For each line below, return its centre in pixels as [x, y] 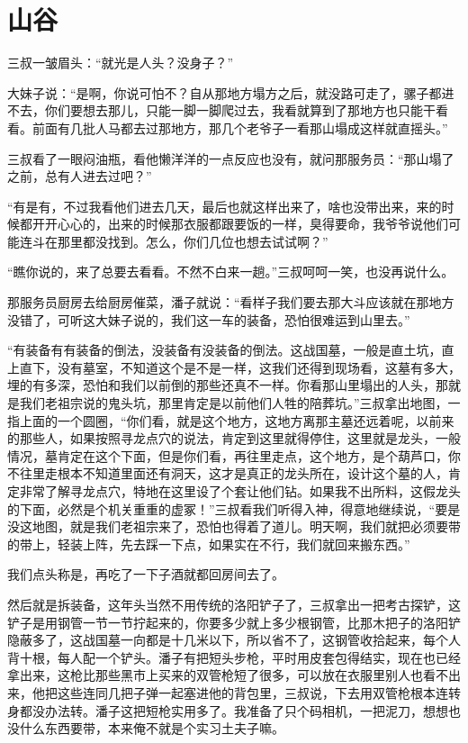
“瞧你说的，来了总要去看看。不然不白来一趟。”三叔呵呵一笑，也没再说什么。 [231, 272]
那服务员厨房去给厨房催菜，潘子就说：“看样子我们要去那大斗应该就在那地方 [231, 302]
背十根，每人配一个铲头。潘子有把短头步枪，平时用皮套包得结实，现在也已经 [234, 657]
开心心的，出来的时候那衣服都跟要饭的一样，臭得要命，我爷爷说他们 [246, 224]
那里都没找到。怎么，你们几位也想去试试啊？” [193, 241]
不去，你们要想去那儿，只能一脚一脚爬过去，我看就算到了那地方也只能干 [221, 110]
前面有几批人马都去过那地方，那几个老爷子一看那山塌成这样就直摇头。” [240, 127]
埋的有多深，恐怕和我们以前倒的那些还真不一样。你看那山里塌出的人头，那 [228, 385]
